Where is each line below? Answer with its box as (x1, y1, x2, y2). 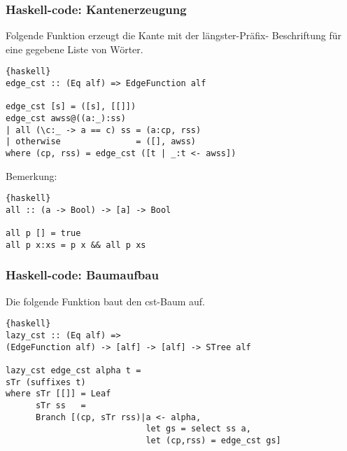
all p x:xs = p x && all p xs (6, 240, 146, 250)
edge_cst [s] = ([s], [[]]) (6, 102, 136, 112)
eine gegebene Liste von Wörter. (6, 41, 143, 56)
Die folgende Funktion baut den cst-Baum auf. (6, 293, 205, 308)
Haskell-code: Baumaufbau (6, 266, 159, 284)
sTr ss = (35, 400, 86, 410)
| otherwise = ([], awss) (6, 137, 197, 147)
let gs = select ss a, (146, 424, 251, 434)
